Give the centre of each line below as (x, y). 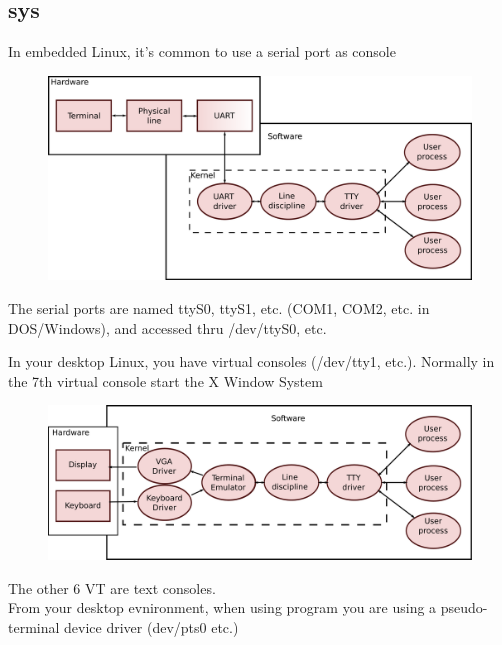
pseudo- (464, 607)
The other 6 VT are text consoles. (112, 587)
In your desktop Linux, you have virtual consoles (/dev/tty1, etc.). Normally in (251, 361)
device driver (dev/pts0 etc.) (151, 626)
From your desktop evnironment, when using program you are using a (222, 607)
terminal (34, 626)
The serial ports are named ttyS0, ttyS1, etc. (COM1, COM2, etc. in (219, 307)
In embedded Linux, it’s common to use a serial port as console (202, 51)
